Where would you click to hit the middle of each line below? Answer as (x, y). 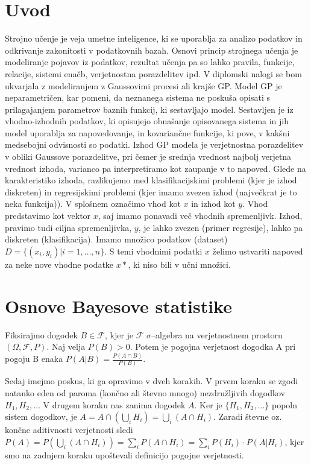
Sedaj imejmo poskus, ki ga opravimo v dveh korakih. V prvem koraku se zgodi (152, 381)
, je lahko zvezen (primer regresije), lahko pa (221, 227)
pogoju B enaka (34, 359)
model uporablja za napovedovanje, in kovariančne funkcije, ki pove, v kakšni (147, 132)
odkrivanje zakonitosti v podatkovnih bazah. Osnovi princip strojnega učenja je (152, 50)
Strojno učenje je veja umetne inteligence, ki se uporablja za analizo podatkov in (154, 38)
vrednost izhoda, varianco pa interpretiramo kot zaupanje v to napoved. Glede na (155, 168)
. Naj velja (66, 346)
